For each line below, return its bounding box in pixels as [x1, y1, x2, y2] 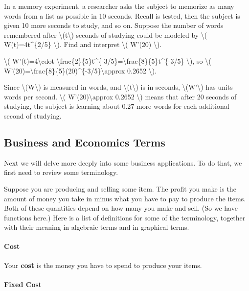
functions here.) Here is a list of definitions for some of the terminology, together [4, 212, 246, 222]
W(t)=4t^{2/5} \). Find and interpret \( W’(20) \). [4, 39, 162, 49]
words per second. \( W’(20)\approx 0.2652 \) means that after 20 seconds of [4, 91, 237, 101]
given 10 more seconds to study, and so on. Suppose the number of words [4, 20, 224, 30]
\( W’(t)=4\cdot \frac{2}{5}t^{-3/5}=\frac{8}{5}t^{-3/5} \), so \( [4, 55, 211, 66]
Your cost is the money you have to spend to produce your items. [4, 260, 202, 270]
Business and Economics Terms [4, 134, 165, 149]
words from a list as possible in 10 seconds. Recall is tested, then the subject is [4, 10, 240, 21]
